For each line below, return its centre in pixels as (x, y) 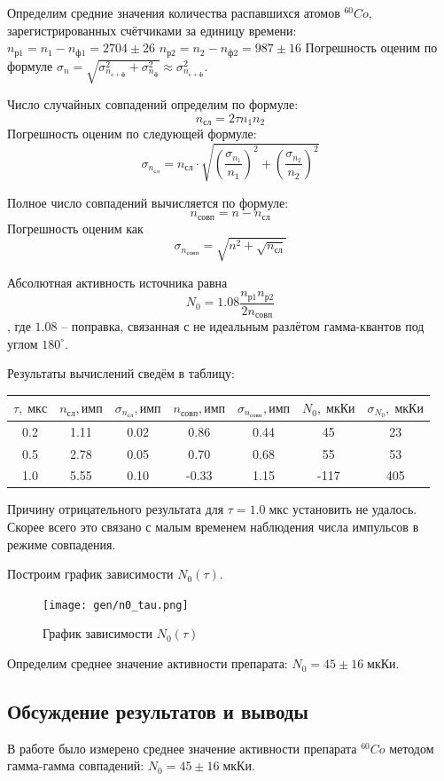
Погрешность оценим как (75, 228)
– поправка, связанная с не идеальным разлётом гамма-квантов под (243, 326)
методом (412, 748)
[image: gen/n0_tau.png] (116, 605)
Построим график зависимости (90, 574)
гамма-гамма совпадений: (76, 765)
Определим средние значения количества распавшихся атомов (174, 12)
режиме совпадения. (62, 544)
